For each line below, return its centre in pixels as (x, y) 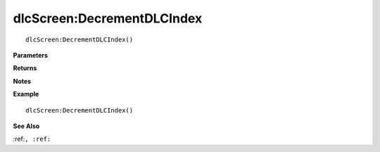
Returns (25, 68)
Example (26, 94)
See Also (26, 126)
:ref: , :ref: (32, 139)
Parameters (31, 55)
